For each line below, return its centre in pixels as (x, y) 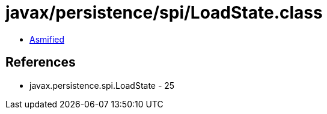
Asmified (47, 39)
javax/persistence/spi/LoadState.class (164, 13)
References (41, 62)
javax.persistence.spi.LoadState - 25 (102, 85)
